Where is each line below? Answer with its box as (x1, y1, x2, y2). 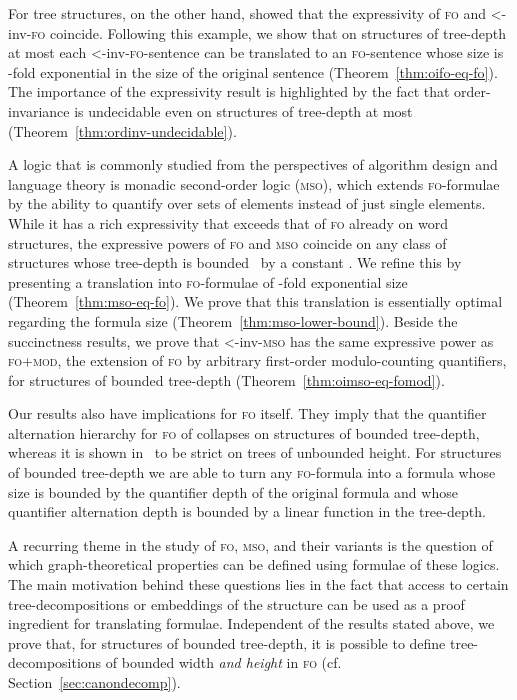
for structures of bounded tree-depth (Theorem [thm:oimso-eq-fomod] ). (8, 369, 445, 390)
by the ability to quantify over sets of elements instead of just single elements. (8, 193, 486, 214)
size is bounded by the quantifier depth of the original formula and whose (8, 481, 458, 502)
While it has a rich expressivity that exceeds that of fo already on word (8, 212, 448, 233)
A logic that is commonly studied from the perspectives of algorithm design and (8, 154, 498, 175)
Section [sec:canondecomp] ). (8, 672, 181, 692)
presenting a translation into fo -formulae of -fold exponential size (8, 271, 408, 292)
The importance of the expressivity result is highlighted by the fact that (8, 81, 450, 102)
